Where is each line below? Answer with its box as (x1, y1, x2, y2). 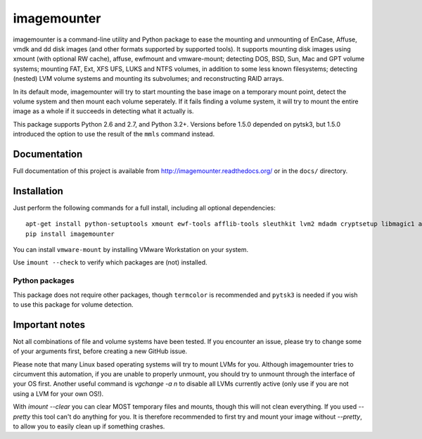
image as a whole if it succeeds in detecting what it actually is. (13, 107, 194, 115)
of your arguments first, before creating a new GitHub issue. (13, 347, 188, 355)
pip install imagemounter (25, 229, 115, 238)
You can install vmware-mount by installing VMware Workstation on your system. (13, 246, 249, 254)
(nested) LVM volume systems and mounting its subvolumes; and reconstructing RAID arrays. (13, 75, 284, 83)
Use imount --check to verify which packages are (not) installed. (13, 258, 207, 267)
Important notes (13, 319, 86, 331)
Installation (13, 185, 63, 197)
